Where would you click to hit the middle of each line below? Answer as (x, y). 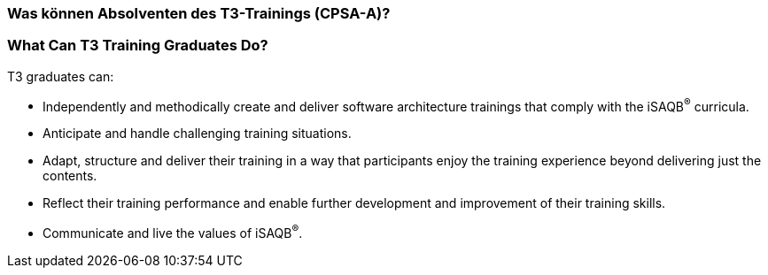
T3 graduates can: (61, 76)
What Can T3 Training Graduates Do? (138, 46)
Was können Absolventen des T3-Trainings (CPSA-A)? (199, 13)
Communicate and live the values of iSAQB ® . (173, 232)
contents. (70, 176)
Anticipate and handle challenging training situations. (197, 134)
